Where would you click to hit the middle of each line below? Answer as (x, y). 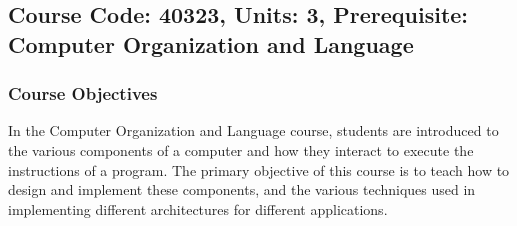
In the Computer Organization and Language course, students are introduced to (253, 130)
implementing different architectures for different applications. (198, 208)
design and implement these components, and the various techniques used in (242, 189)
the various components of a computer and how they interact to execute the (241, 149)
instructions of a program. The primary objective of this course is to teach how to (259, 169)
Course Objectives (83, 93)
